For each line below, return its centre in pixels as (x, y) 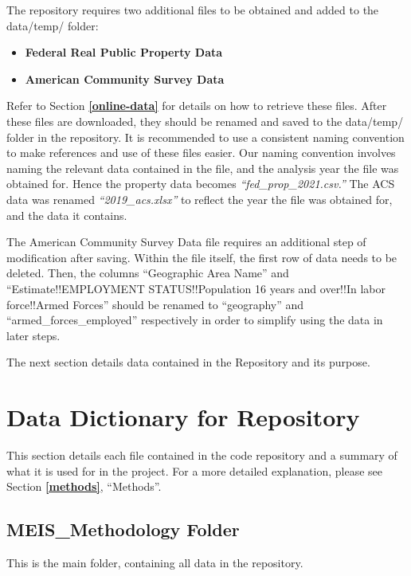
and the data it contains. (67, 215)
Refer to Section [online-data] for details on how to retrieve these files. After (197, 106)
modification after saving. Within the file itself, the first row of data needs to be (202, 257)
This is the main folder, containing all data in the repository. (155, 562)
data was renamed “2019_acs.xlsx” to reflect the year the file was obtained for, (200, 199)
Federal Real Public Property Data (124, 52)
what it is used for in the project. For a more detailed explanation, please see (194, 470)
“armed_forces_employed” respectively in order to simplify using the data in (195, 320)
